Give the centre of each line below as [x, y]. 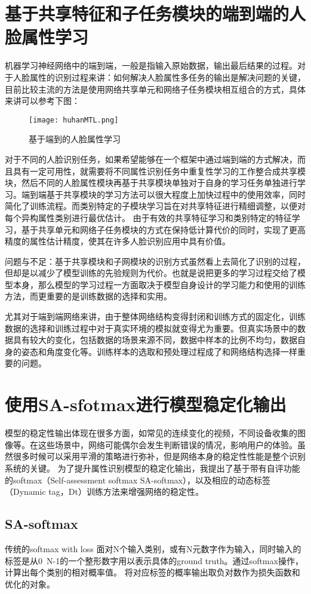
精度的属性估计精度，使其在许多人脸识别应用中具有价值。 [118, 241]
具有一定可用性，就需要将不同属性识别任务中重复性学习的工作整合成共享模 [159, 171]
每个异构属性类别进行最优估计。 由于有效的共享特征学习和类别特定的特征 [148, 217]
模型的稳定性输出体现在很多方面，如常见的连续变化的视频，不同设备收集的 [151, 433]
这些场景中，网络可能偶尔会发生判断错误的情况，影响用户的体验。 [167, 444]
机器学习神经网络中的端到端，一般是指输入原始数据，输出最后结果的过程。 [151, 65]
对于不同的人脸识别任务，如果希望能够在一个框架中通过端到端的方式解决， [151, 159]
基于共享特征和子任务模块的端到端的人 [155, 13]
